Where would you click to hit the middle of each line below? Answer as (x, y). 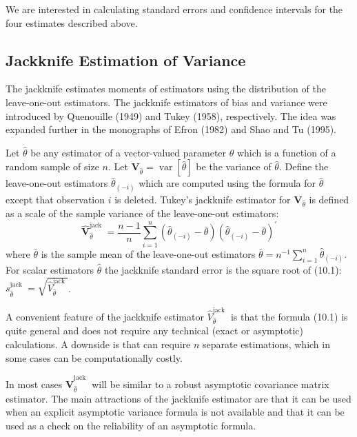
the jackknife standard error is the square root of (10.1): (223, 269)
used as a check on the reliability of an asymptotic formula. (131, 425)
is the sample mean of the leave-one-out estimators (148, 253)
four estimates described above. (72, 22)
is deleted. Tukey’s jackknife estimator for (203, 199)
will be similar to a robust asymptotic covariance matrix (211, 384)
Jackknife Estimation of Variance (126, 60)
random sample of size (52, 166)
